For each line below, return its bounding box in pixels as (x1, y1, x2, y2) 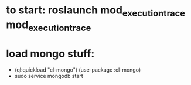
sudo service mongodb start (14, 73, 83, 80)
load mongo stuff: (6, 47, 95, 60)
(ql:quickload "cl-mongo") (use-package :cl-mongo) (14, 66, 141, 73)
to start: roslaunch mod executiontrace (6, 4, 186, 19)
